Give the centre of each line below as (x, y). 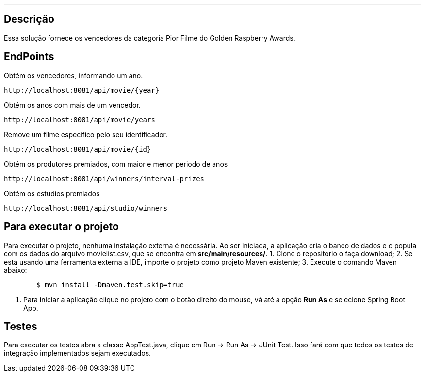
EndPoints (29, 57)
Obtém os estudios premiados (52, 193)
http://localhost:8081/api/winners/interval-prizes (104, 179)
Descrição (29, 19)
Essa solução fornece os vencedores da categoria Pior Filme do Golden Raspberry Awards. (150, 38)
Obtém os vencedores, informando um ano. (74, 75)
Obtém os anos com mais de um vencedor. (72, 105)
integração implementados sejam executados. (78, 353)
